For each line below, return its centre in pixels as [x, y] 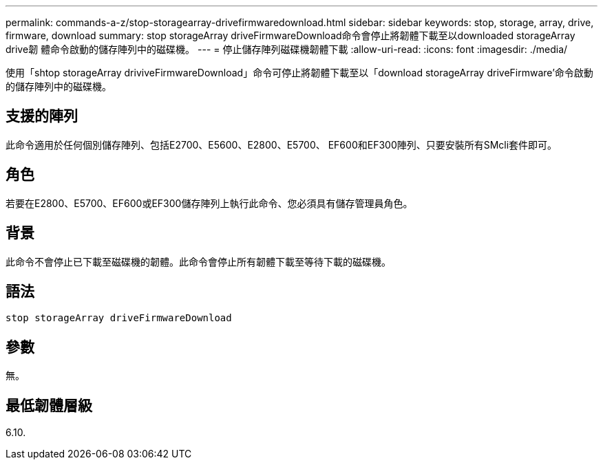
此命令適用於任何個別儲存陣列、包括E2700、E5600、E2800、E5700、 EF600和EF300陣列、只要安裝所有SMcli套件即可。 [282, 144]
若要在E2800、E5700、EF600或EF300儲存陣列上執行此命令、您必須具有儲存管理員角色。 [209, 203]
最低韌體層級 [49, 405]
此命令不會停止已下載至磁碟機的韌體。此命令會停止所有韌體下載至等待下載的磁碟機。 [198, 261]
